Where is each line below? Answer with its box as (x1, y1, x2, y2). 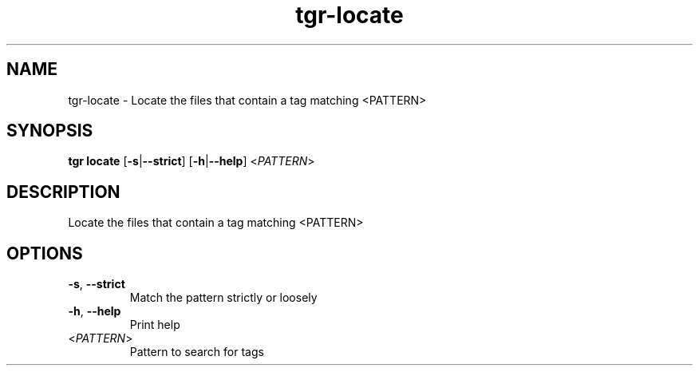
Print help (129, 318, 180, 332)
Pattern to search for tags (129, 345, 264, 359)
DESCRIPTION (6, 181, 120, 202)
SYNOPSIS (6, 121, 93, 141)
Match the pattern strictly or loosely (129, 291, 318, 305)
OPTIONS (6, 243, 83, 263)
